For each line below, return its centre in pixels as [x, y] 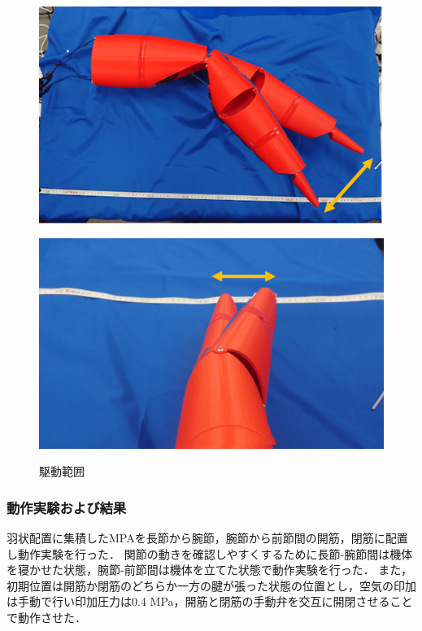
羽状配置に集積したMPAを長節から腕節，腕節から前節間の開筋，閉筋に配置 [207, 538]
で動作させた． [46, 617]
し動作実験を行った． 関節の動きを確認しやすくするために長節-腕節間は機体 [210, 553]
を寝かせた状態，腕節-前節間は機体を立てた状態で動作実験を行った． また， [210, 570]
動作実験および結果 [67, 507]
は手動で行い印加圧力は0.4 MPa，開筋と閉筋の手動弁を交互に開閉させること [210, 601]
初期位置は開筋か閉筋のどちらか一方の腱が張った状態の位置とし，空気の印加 [211, 585]
